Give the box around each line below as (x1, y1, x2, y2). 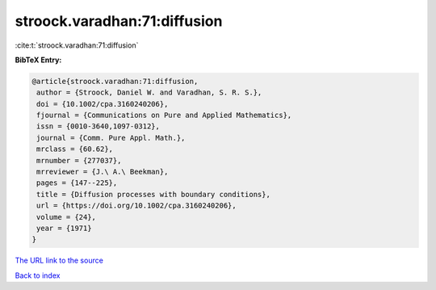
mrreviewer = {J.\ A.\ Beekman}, (36, 167, 169, 177)
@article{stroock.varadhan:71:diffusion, (31, 77, 199, 86)
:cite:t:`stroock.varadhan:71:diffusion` (15, 40, 139, 50)
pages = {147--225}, (36, 179, 118, 187)
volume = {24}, (36, 212, 97, 221)
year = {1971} (36, 224, 92, 233)
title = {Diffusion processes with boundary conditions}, (36, 190, 270, 199)
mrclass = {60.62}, (36, 145, 113, 153)
